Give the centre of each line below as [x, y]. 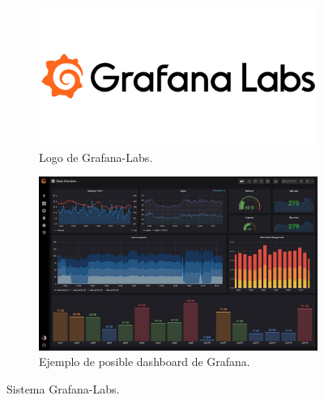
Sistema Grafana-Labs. [63, 388]
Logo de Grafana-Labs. [96, 157]
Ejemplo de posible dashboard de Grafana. [145, 362]
